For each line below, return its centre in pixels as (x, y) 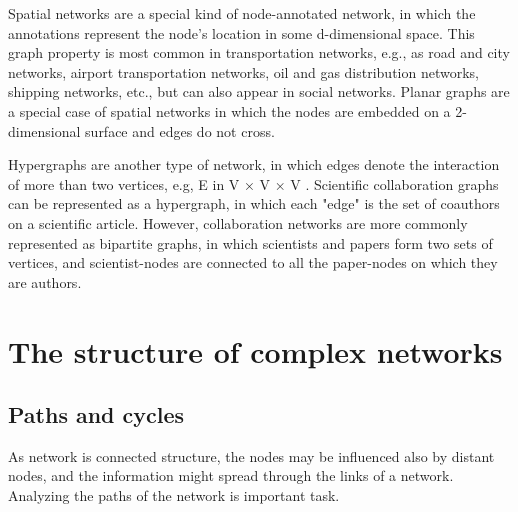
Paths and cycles (96, 414)
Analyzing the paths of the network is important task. (174, 495)
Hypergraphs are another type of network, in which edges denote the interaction (254, 164)
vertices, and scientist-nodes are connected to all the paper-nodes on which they (253, 262)
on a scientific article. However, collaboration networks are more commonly (238, 222)
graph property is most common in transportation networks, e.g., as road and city (259, 52)
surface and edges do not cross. (180, 130)
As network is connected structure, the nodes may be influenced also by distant (251, 455)
